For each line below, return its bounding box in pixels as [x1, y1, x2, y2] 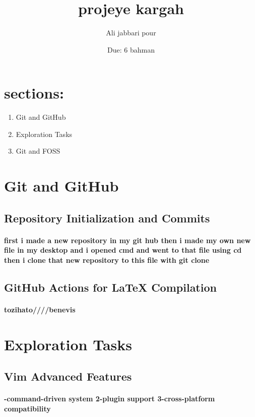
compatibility [4, 403, 51, 413]
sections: [4, 82, 64, 103]
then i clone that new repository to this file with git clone [4, 254, 210, 265]
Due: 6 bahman [107, 44, 155, 55]
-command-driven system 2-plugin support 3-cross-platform [4, 393, 215, 404]
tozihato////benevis [4, 304, 76, 314]
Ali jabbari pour [106, 27, 156, 38]
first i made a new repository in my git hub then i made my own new [4, 235, 251, 245]
